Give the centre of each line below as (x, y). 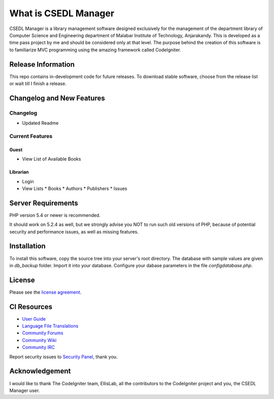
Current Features (31, 136)
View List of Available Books (52, 159)
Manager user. (25, 390)
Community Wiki (39, 340)
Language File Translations (50, 326)
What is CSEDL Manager (62, 13)
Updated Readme (40, 123)
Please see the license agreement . (45, 292)
